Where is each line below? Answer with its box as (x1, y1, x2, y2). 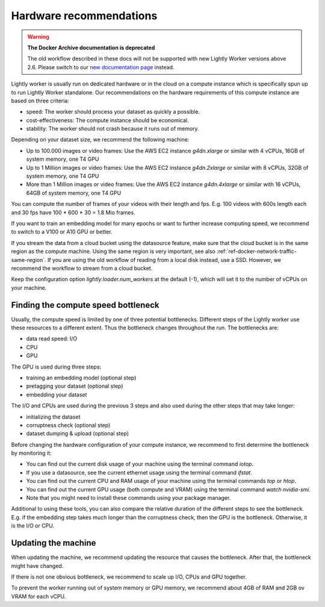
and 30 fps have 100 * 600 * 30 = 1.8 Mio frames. (11, 208, 135, 216)
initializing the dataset (26, 413, 81, 420)
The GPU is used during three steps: (11, 363, 102, 370)
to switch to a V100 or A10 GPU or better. (11, 228, 113, 235)
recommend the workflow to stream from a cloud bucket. (11, 264, 153, 272)
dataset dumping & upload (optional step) (26, 430, 129, 437)
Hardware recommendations (11, 9, 158, 22)
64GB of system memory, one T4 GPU (26, 189, 122, 196)
